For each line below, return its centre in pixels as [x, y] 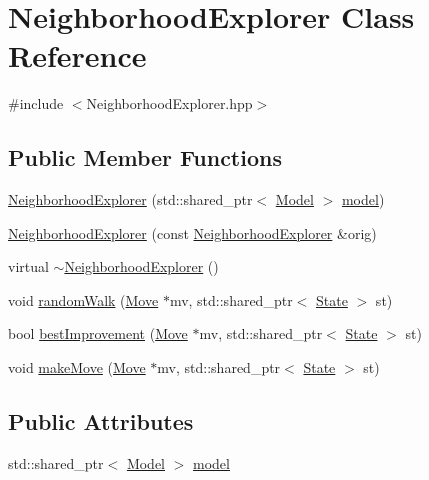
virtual [28, 266]
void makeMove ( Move [77, 367]
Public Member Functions [145, 157]
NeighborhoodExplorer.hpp [169, 103]
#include [36, 103]
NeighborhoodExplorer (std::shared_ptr [130, 199]
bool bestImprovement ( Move [98, 333]
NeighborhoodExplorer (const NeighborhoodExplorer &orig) [192, 232]
